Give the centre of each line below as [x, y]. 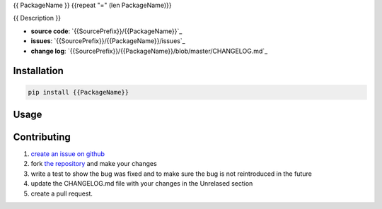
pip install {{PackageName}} [79, 92]
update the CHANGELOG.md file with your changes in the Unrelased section [142, 184]
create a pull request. [62, 193]
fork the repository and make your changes [94, 164]
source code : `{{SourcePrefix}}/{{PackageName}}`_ [106, 31]
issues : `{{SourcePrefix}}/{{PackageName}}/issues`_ [108, 41]
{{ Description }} [37, 18]
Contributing [42, 137]
